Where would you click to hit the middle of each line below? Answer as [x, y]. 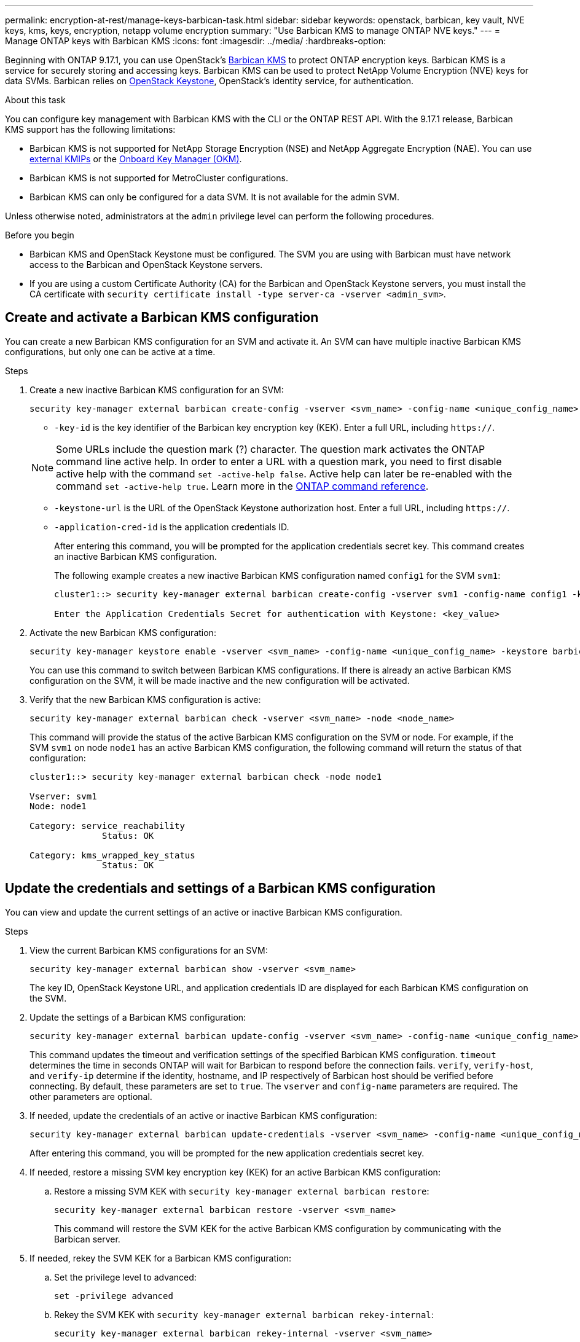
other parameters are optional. [91, 1096]
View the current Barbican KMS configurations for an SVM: [149, 950]
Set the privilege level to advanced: [125, 1277]
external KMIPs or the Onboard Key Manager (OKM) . [136, 159]
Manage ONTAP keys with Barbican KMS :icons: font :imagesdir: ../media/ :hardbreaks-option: [196, 41]
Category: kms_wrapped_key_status [112, 855]
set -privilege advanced [114, 1296]
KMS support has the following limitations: [90, 129]
